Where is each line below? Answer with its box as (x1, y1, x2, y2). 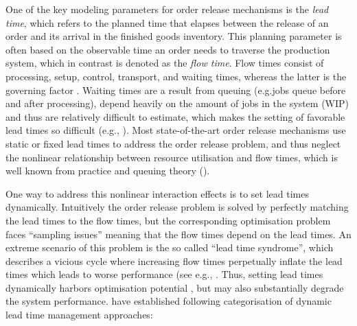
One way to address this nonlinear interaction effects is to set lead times (5, 186, 309, 200)
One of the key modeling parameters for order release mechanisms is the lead (5, 2, 329, 16)
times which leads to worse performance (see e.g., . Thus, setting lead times (5, 267, 323, 281)
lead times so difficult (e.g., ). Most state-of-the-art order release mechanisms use (5, 123, 346, 137)
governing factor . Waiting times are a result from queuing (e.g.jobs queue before (5, 82, 346, 97)
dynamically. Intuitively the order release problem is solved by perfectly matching (5, 200, 349, 214)
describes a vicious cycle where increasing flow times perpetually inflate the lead (5, 253, 343, 268)
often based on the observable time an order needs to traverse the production (5, 42, 330, 56)
